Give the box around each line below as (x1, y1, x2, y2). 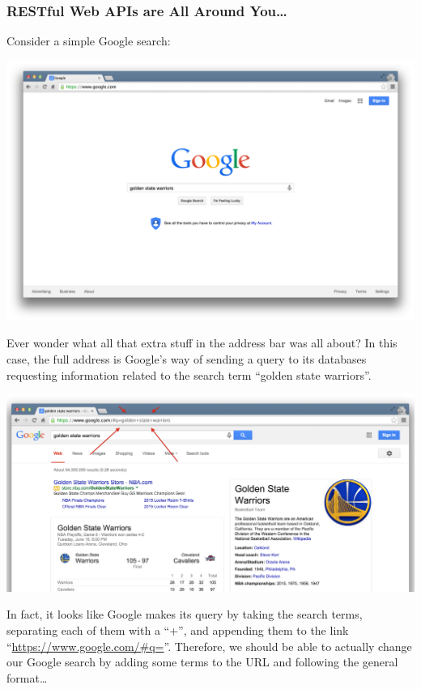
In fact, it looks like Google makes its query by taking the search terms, (6, 606, 363, 623)
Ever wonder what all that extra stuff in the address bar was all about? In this (6, 334, 398, 351)
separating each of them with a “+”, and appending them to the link (6, 621, 349, 638)
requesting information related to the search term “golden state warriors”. (6, 366, 372, 383)
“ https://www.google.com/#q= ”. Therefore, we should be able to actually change (6, 637, 412, 654)
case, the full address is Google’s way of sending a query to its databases (6, 350, 367, 367)
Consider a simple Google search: (6, 32, 171, 49)
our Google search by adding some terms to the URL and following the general (6, 653, 398, 670)
